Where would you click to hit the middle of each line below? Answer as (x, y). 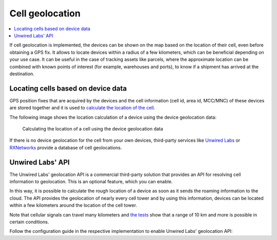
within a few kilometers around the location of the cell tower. (73, 205)
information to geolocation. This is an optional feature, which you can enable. (91, 182)
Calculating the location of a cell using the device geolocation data (93, 128)
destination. (22, 74)
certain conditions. (29, 222)
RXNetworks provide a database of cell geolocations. (66, 147)
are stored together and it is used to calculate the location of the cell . (82, 108)
